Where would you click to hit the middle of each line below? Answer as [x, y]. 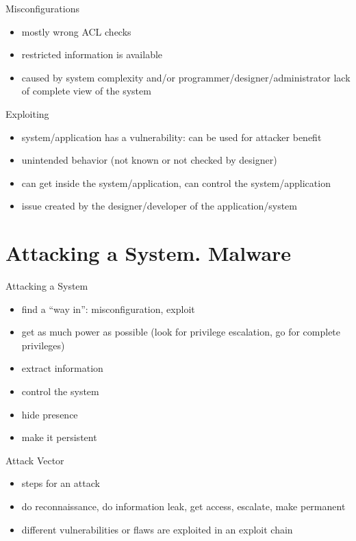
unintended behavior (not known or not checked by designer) [149, 160]
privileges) [43, 345]
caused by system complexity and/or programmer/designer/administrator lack [186, 77]
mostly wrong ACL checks [76, 31]
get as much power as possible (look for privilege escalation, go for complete [181, 332]
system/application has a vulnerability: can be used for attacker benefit [171, 137]
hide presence [50, 414]
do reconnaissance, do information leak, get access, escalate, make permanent [183, 506]
